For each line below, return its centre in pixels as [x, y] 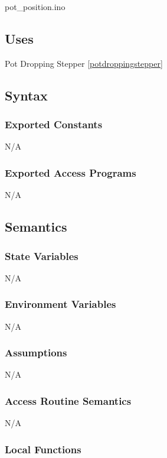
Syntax [26, 95]
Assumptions [36, 353]
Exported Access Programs [71, 172]
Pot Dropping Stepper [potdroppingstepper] [84, 63]
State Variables [42, 256]
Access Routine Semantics [68, 400]
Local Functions [43, 449]
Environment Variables [60, 304]
